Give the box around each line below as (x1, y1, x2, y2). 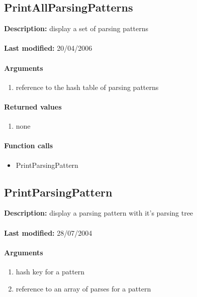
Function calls (4, 140, 53, 151)
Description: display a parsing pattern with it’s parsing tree (4, 208, 193, 218)
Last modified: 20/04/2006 (4, 43, 92, 53)
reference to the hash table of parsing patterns (16, 81, 159, 92)
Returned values (4, 101, 62, 112)
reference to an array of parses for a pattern (16, 283, 151, 293)
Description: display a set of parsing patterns (4, 23, 148, 34)
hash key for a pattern (16, 266, 85, 276)
